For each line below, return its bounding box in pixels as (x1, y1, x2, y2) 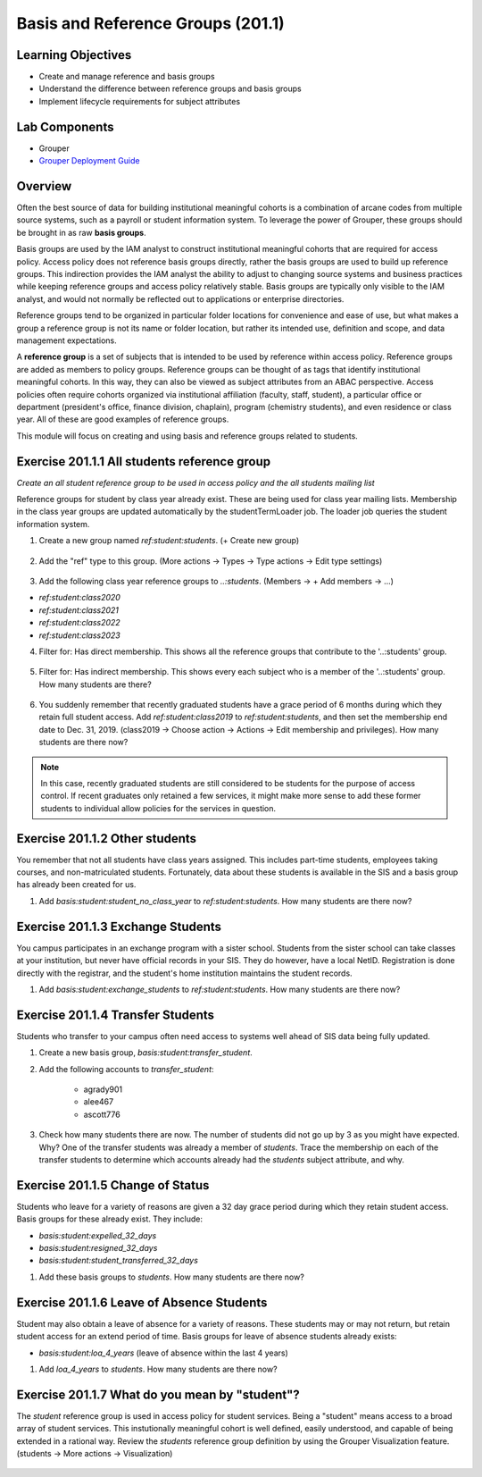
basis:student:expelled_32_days (38, 1229, 157, 1241)
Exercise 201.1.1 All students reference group (16, 454, 271, 469)
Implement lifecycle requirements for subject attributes (38, 96, 241, 106)
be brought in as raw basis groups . (16, 227, 146, 238)
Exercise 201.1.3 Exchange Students (16, 919, 222, 934)
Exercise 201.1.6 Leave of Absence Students (16, 1295, 268, 1310)
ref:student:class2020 (38, 592, 120, 603)
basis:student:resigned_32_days (38, 1243, 158, 1254)
